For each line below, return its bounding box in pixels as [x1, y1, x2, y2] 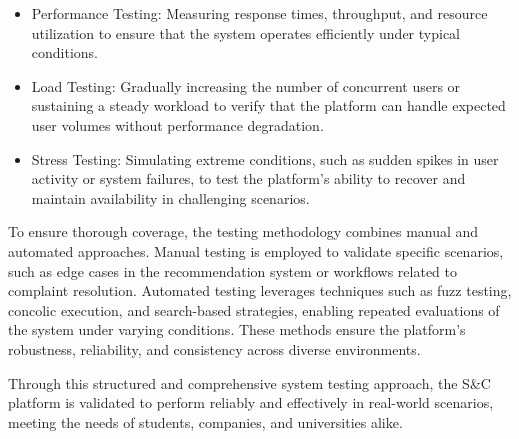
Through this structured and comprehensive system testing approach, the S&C [8, 372, 491, 393]
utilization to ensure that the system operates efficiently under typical [31, 22, 460, 43]
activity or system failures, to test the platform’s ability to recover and [31, 168, 466, 189]
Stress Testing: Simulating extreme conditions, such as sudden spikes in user [31, 148, 499, 169]
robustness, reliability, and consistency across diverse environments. [8, 338, 421, 359]
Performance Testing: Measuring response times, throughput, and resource [31, 3, 488, 23]
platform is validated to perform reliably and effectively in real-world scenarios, [8, 392, 494, 413]
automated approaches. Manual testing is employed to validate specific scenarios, [8, 240, 504, 261]
